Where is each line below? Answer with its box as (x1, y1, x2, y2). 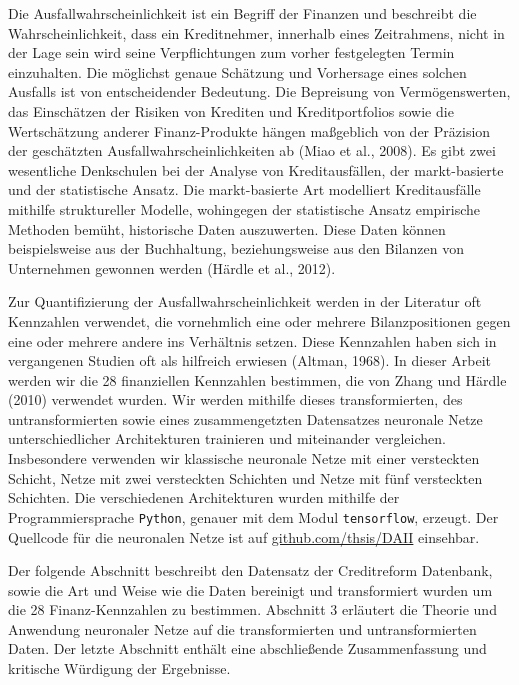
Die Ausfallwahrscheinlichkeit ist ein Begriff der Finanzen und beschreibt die (8, 3, 477, 23)
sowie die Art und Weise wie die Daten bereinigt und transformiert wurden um (8, 579, 493, 600)
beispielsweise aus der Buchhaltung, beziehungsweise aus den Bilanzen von (8, 238, 464, 259)
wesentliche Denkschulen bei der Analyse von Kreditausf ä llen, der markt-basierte (8, 159, 504, 180)
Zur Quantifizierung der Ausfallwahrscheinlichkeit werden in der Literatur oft (8, 291, 482, 312)
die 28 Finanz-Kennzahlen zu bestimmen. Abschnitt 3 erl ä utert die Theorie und (8, 599, 497, 620)
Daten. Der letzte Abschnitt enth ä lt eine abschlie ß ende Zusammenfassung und (8, 638, 487, 659)
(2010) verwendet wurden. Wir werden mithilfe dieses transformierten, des (8, 389, 463, 410)
